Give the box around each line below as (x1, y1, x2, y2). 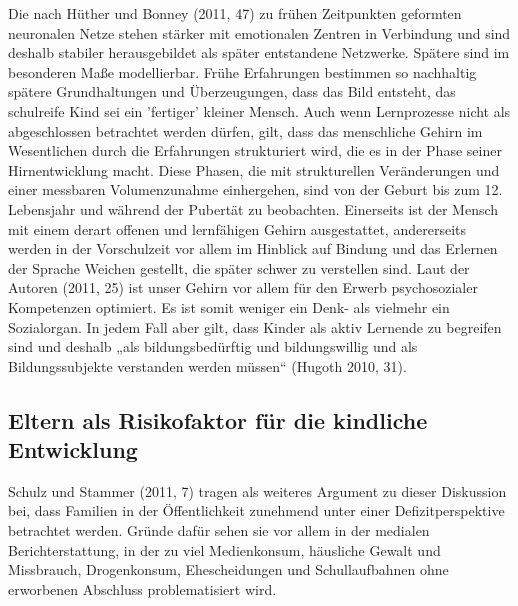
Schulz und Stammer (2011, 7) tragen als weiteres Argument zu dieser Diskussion (8, 480, 507, 501)
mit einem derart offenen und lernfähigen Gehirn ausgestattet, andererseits (8, 218, 466, 239)
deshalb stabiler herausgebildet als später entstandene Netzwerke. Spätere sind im (8, 42, 510, 63)
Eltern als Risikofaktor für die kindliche (8, 404, 428, 435)
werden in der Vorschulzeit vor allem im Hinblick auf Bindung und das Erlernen (8, 238, 498, 259)
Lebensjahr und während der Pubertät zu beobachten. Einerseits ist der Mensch (8, 198, 499, 219)
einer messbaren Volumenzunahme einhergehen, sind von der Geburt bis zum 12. (8, 179, 503, 200)
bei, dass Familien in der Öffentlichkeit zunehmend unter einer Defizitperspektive (8, 500, 505, 521)
